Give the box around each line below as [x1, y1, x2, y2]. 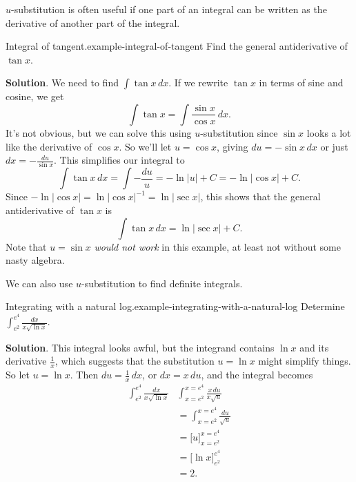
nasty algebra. [6, 253, 65, 267]
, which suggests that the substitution [55, 354, 215, 368]
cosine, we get [6, 89, 64, 104]
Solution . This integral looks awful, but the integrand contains [6, 340, 275, 354]
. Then [70, 367, 99, 382]
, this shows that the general [200, 189, 321, 204]
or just [320, 139, 348, 153]
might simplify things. [258, 354, 351, 368]
